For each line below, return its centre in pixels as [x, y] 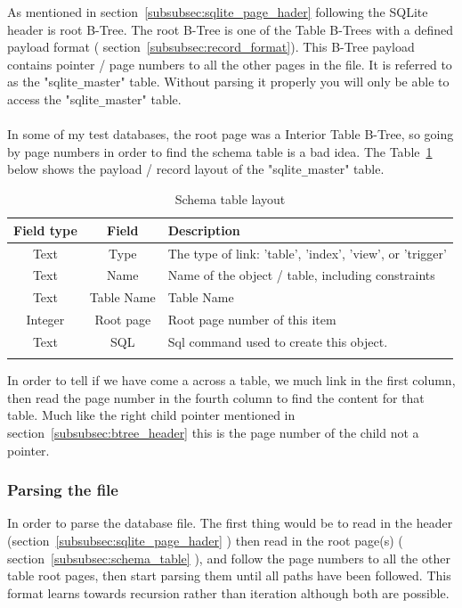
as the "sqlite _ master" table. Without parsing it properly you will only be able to [228, 82]
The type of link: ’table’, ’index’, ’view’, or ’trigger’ [307, 253]
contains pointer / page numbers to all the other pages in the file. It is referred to [230, 64]
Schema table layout [230, 199]
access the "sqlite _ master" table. [94, 99]
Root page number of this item [252, 320]
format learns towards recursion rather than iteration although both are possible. [228, 592]
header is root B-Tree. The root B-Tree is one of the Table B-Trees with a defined [231, 29]
